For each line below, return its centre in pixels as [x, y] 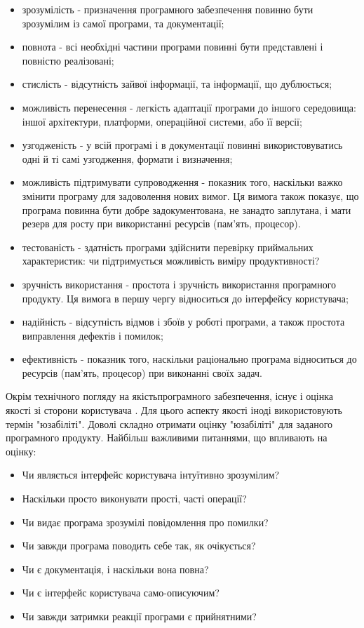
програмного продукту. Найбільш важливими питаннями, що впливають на [167, 437]
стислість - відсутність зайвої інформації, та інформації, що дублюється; [177, 84]
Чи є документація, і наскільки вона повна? [115, 569]
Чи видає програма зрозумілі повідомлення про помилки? [145, 522]
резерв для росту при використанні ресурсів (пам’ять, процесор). [161, 223]
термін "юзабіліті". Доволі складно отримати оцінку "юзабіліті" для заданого [169, 423]
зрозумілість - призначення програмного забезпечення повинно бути [168, 9]
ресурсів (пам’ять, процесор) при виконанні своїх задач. [142, 372]
